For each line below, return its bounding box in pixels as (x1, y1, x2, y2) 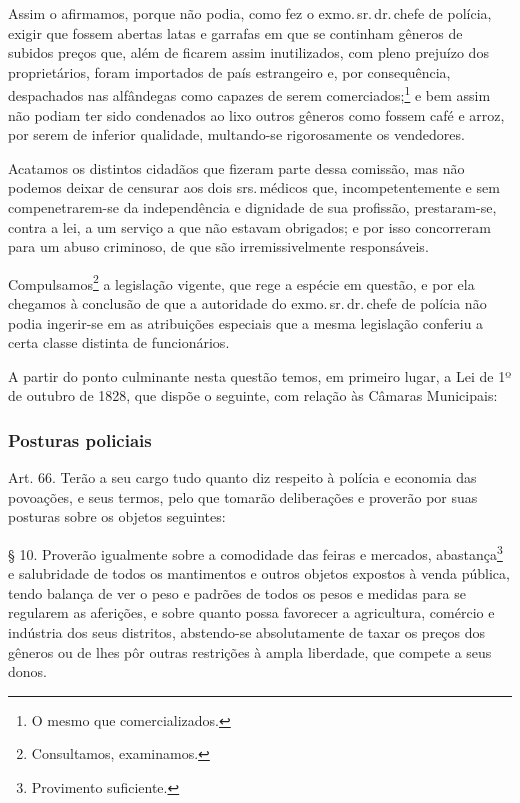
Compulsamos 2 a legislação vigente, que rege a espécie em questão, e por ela (8, 270, 475, 294)
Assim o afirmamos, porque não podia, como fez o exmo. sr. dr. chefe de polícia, (8, 3, 492, 23)
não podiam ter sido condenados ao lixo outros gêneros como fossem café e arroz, (8, 104, 505, 125)
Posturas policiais (8, 427, 152, 452)
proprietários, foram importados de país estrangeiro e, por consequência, (8, 61, 451, 82)
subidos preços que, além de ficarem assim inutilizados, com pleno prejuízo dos (8, 42, 489, 63)
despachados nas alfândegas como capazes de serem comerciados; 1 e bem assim (8, 82, 491, 106)
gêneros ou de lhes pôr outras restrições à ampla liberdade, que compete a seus (8, 641, 492, 662)
